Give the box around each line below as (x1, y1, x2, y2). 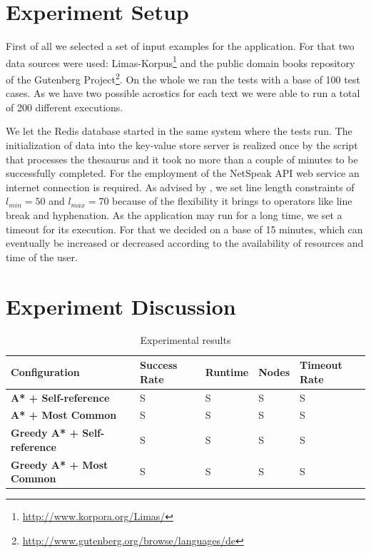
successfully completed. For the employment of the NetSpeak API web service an (6, 166, 360, 181)
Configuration (11, 364, 80, 379)
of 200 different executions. (6, 99, 123, 114)
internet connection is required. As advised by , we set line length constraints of (6, 179, 355, 194)
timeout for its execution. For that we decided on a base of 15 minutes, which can (6, 221, 363, 236)
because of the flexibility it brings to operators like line (112, 193, 352, 208)
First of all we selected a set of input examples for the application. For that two (6, 39, 355, 54)
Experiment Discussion (6, 291, 236, 320)
